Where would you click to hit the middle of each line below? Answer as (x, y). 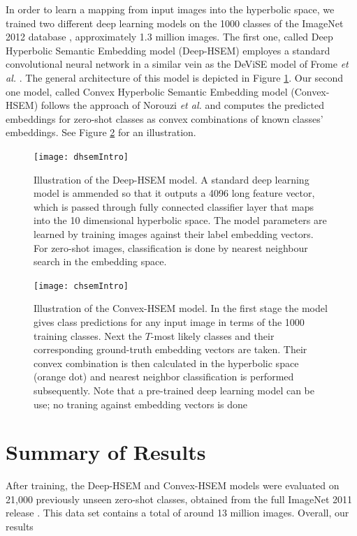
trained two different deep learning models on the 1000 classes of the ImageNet (175, 23)
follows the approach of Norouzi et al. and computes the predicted (182, 105)
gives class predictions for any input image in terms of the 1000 (169, 322)
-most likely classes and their (212, 335)
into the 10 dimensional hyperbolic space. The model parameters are (180, 220)
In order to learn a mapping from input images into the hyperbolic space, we (170, 9)
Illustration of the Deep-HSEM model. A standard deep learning (172, 179)
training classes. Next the (88, 335)
